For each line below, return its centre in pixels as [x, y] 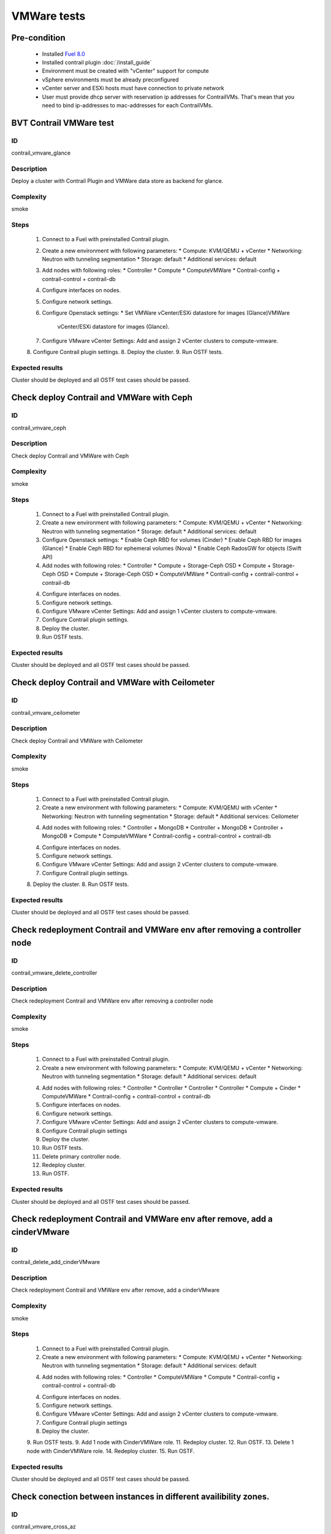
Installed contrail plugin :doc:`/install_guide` [97, 62]
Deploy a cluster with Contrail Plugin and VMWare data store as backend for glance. [117, 181]
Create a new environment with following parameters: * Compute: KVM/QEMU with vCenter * [160, 807]
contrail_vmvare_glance [41, 153]
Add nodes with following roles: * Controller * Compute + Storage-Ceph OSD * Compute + [157, 566]
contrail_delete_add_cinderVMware [56, 1262]
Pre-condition [38, 38]
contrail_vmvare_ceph [39, 428]
